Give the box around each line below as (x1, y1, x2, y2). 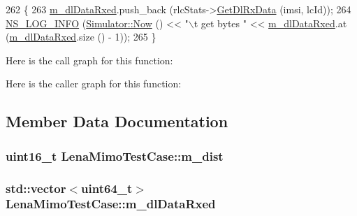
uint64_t (81, 179, 133, 196)
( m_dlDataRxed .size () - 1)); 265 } (6, 29, 156, 44)
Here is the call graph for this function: (6, 52, 173, 67)
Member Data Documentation (6, 110, 228, 132)
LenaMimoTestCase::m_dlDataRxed (6, 195, 216, 213)
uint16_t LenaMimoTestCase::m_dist (6, 147, 224, 164)
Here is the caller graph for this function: (6, 76, 182, 91)
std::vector (6, 179, 66, 196)
